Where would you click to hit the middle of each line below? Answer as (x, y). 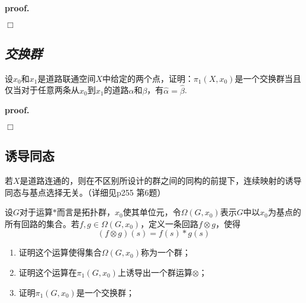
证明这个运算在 (48, 272)
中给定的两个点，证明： (148, 78)
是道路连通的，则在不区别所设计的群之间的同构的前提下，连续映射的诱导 (161, 180)
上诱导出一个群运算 (155, 272)
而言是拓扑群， (86, 212)
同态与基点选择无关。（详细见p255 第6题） (85, 192)
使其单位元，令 (152, 212)
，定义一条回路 (170, 223)
